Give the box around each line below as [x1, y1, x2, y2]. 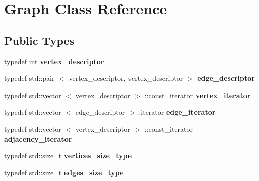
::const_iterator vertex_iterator [144, 89, 251, 100]
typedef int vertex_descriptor [4, 56, 104, 66]
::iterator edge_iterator [137, 107, 216, 117]
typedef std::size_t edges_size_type [4, 167, 124, 177]
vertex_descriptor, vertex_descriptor [69, 73, 183, 83]
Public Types [4, 32, 75, 48]
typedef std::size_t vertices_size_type [4, 150, 132, 161]
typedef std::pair [4, 73, 55, 83]
